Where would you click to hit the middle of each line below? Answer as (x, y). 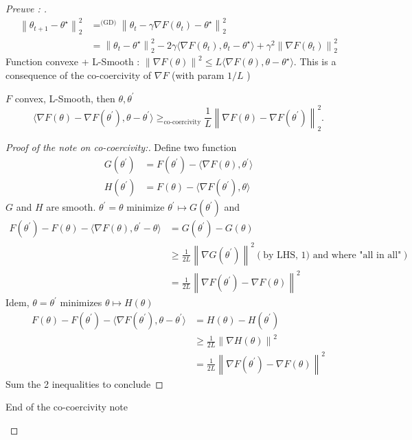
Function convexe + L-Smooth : (73, 61)
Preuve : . (26, 8)
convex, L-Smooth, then (65, 98)
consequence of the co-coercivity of (79, 75)
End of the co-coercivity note (67, 407)
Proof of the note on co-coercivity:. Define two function (121, 147)
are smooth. (71, 207)
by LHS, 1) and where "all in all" (332, 255)
